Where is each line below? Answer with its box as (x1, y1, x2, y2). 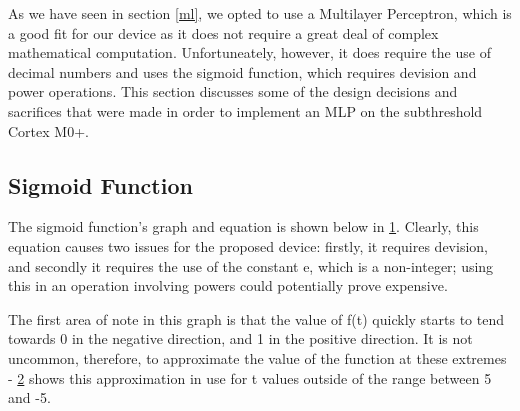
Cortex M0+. (8, 120, 89, 141)
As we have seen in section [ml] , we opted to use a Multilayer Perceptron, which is (8, 3, 512, 23)
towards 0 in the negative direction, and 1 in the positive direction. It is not (8, 328, 473, 349)
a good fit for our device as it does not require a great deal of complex (8, 22, 439, 43)
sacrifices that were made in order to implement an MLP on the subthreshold (8, 100, 483, 121)
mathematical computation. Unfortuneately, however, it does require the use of (8, 42, 491, 63)
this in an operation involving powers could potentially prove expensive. (8, 275, 448, 296)
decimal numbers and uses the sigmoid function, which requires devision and (8, 61, 477, 82)
